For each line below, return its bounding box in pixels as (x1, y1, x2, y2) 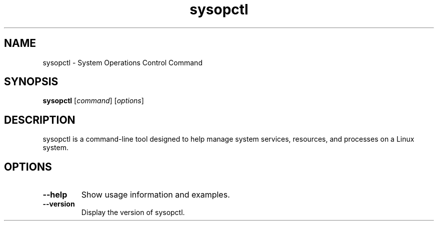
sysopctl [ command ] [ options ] (42, 96, 144, 105)
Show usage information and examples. (81, 190, 230, 200)
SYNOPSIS (4, 75, 58, 88)
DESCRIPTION (4, 113, 75, 126)
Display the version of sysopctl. (81, 208, 185, 217)
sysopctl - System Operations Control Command (42, 58, 202, 67)
